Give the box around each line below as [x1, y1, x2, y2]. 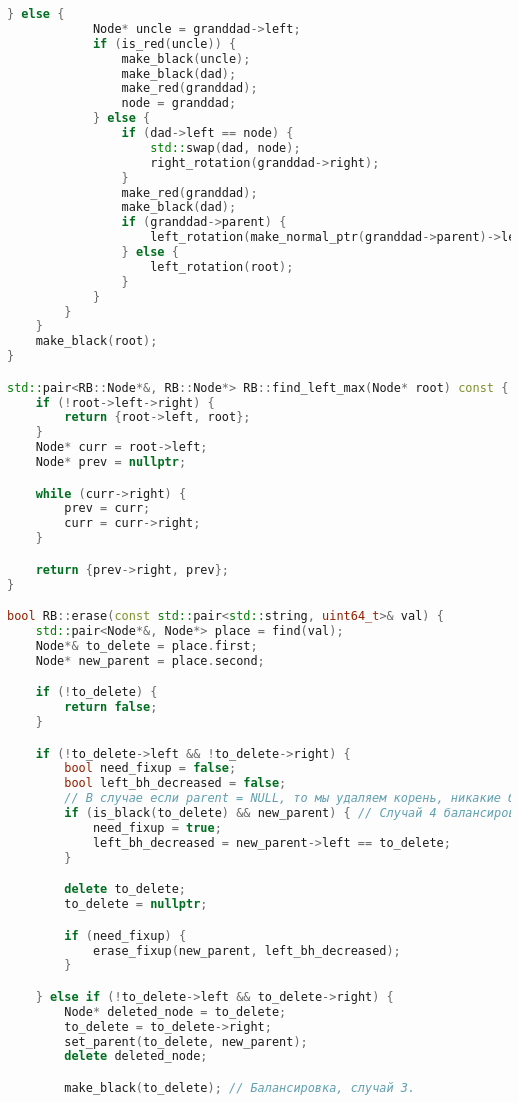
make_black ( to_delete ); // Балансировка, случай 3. [64, 1080, 416, 1095]
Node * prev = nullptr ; [35, 455, 187, 470]
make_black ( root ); [35, 334, 158, 349]
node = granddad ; [121, 96, 237, 111]
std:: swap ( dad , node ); [150, 140, 301, 155]
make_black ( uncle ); [121, 51, 251, 66]
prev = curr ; [64, 501, 151, 516]
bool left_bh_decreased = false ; [64, 776, 287, 791]
